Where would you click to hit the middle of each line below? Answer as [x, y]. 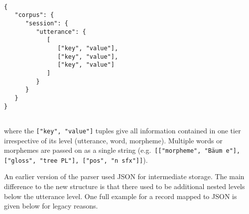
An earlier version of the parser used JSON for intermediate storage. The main [124, 176]
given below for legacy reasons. [51, 206]
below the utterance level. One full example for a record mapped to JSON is [121, 196]
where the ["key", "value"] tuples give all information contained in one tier [123, 130]
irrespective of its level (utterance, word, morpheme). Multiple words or [113, 140]
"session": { [47, 23]
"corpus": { [34, 15]
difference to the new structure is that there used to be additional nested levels [124, 186]
